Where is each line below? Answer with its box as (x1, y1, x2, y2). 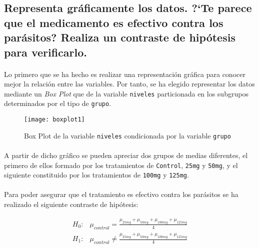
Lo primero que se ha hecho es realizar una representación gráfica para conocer (4, 68, 245, 79)
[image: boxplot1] (24, 116, 85, 123)
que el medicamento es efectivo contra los (4, 14, 223, 30)
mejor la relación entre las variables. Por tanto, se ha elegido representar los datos (4, 78, 255, 89)
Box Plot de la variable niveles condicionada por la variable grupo (24, 130, 231, 140)
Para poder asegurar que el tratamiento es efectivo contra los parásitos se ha (4, 189, 238, 199)
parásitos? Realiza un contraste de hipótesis (4, 29, 235, 45)
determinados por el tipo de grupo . (4, 98, 111, 108)
